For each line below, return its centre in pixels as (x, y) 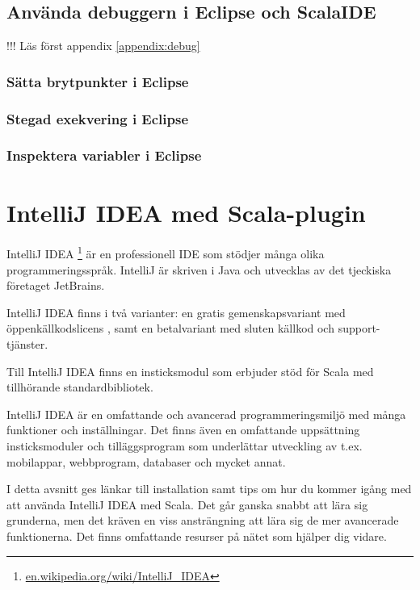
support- (359, 328)
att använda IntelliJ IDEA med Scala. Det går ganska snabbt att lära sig (187, 504)
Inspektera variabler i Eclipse (104, 155)
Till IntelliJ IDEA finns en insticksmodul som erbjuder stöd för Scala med (190, 371)
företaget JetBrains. (56, 285)
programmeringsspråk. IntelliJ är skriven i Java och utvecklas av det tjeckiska (199, 269)
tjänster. (27, 344)
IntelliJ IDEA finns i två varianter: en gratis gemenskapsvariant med (176, 312)
